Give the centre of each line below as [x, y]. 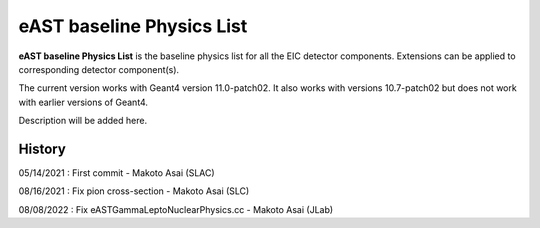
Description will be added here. [83, 121]
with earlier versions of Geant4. [83, 102]
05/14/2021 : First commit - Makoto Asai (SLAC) [116, 173]
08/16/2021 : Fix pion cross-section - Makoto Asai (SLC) [134, 191]
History [42, 148]
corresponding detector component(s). [99, 69]
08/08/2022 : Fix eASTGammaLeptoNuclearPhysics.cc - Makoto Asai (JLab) [176, 209]
